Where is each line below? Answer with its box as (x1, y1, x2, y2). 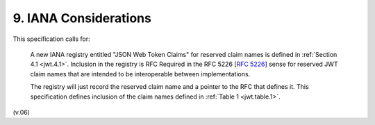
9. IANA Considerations (12, 10, 152, 26)
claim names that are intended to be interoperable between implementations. (30, 69, 251, 78)
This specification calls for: (12, 35, 90, 43)
